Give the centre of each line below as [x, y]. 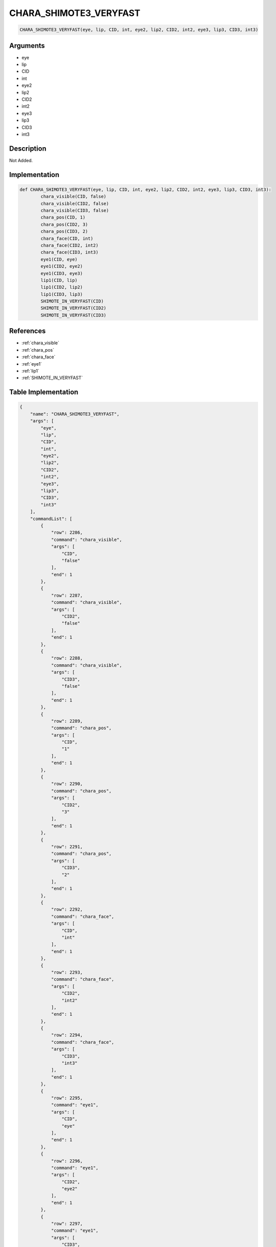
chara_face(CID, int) [67, 238]
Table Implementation [44, 392]
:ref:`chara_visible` [41, 343]
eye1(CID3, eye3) [62, 273]
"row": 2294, [67, 1035]
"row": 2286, [67, 533]
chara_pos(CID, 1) [63, 217]
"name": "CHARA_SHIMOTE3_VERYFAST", [75, 414]
